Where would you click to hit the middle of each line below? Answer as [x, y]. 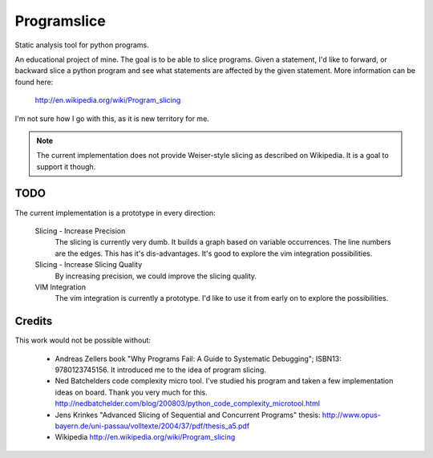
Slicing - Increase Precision [80, 231]
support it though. [66, 166]
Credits [34, 321]
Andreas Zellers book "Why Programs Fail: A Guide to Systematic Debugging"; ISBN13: [198, 359]
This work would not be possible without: [83, 340]
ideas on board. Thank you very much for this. [131, 392]
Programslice [60, 21]
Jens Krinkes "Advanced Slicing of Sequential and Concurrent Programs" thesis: [188, 415]
